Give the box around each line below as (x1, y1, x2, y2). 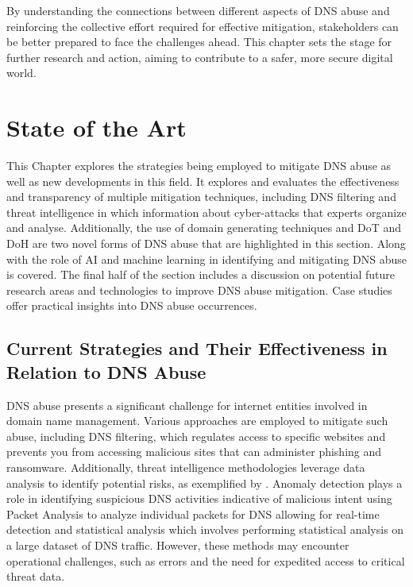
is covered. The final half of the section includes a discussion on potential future (6, 266, 395, 283)
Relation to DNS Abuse (6, 359, 206, 384)
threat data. (6, 568, 65, 585)
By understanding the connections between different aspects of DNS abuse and (6, 2, 390, 18)
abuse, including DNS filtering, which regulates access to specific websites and (6, 427, 386, 444)
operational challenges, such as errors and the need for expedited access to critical (6, 552, 405, 569)
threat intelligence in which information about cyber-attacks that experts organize (6, 203, 407, 220)
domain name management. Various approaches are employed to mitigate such (6, 412, 388, 429)
